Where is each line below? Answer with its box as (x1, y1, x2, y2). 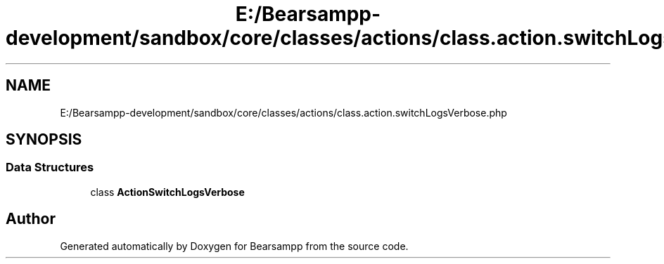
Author (6, 210, 56, 228)
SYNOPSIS (6, 131, 82, 149)
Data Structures (6, 160, 94, 175)
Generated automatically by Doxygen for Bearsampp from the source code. (60, 239, 409, 252)
